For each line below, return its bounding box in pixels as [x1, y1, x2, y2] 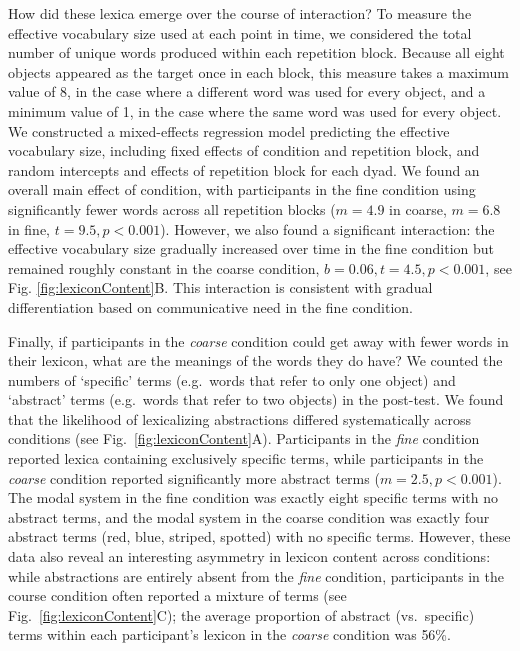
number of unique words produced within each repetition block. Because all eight [8, 42, 505, 63]
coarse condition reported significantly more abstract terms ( [8, 467, 380, 488]
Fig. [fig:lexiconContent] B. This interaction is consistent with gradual [8, 277, 433, 298]
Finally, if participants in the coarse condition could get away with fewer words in [8, 330, 509, 351]
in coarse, [389, 198, 447, 219]
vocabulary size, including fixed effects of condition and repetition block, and [8, 140, 480, 161]
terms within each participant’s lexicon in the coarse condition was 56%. [8, 624, 451, 645]
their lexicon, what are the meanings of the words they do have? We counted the [8, 350, 503, 371]
